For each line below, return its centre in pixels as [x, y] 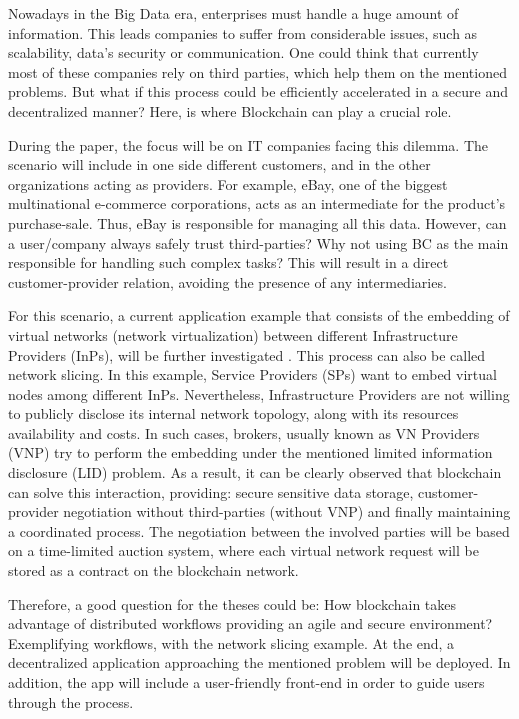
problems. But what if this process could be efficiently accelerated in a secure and [258, 91]
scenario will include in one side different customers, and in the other [219, 164]
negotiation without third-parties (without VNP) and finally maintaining [287, 511]
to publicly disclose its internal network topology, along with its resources [233, 413]
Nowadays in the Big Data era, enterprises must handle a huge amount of [233, 13]
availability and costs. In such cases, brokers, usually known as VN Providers [244, 432]
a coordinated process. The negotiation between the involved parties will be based [259, 530]
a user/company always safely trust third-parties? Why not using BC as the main [258, 242]
